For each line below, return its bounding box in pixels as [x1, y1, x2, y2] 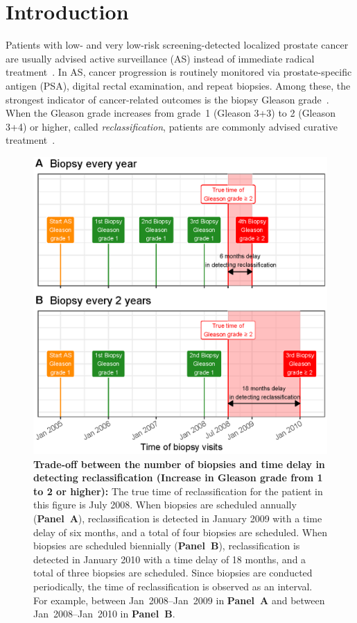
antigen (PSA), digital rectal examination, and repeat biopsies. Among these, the [6, 78, 351, 92]
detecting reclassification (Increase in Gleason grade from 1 [33, 470, 323, 485]
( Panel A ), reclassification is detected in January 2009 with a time [33, 511, 322, 526]
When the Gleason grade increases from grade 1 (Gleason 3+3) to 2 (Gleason [6, 106, 336, 120]
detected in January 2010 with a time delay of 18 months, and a [33, 551, 306, 566]
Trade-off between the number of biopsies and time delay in [33, 456, 325, 471]
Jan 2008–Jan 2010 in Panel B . [33, 606, 175, 621]
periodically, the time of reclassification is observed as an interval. [33, 579, 313, 593]
